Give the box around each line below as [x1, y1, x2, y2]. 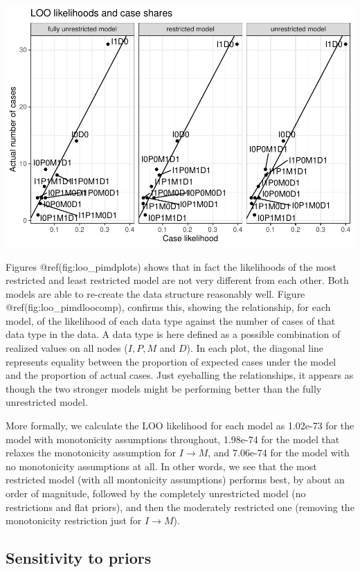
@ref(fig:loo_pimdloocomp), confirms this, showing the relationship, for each [6, 300, 331, 314]
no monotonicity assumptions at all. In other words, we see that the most [6, 458, 317, 473]
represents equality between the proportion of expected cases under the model [6, 354, 336, 368]
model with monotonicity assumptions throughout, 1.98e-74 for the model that [6, 431, 340, 446]
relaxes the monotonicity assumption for [6, 445, 177, 460]
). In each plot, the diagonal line [186, 341, 324, 355]
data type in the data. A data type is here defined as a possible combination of [6, 327, 341, 341]
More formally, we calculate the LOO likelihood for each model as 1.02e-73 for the [6, 418, 354, 433]
